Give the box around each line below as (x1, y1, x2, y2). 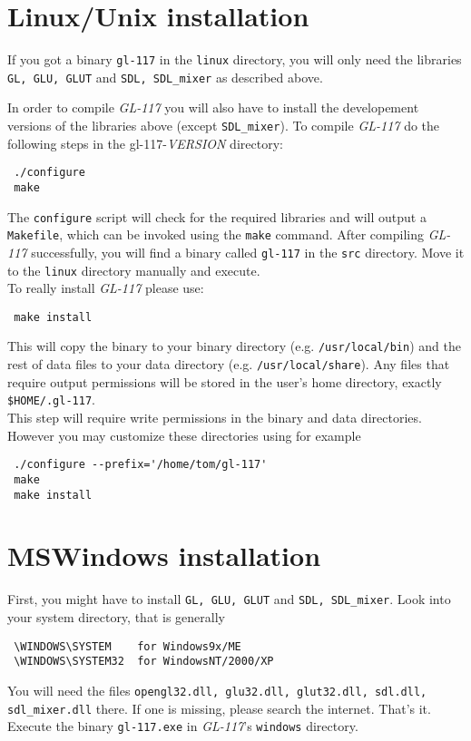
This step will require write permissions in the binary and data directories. (7, 408, 422, 427)
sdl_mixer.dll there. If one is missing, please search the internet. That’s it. (7, 698, 431, 717)
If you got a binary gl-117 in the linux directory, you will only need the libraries (7, 50, 462, 69)
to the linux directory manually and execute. (7, 260, 260, 279)
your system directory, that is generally (7, 607, 225, 626)
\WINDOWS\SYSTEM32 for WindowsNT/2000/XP (14, 655, 274, 668)
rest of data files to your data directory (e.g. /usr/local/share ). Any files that (7, 355, 450, 374)
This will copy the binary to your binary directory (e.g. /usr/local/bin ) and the (7, 336, 461, 356)
